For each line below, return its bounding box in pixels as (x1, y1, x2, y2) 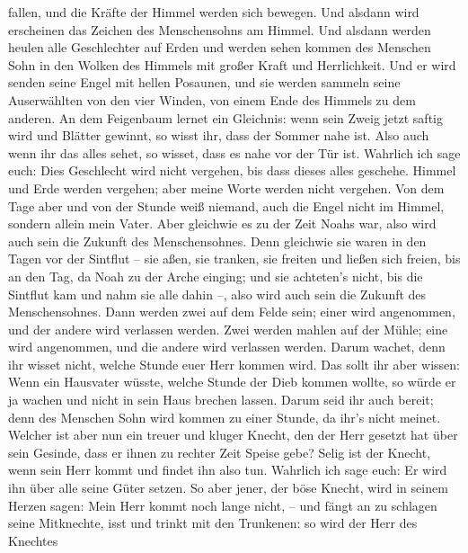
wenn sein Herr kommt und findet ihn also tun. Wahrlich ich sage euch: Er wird (8, 460, 447, 479)
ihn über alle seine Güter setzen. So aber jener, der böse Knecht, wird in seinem (8, 478, 448, 497)
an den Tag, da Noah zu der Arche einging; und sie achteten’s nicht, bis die (8, 266, 423, 285)
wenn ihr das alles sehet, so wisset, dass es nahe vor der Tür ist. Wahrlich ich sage (8, 143, 461, 162)
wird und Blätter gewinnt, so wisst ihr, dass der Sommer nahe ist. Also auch (8, 126, 429, 145)
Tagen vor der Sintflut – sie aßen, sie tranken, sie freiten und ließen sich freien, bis (8, 249, 461, 268)
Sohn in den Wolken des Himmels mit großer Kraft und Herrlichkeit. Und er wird (8, 55, 456, 74)
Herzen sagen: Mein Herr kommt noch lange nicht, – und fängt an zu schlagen (8, 495, 437, 514)
